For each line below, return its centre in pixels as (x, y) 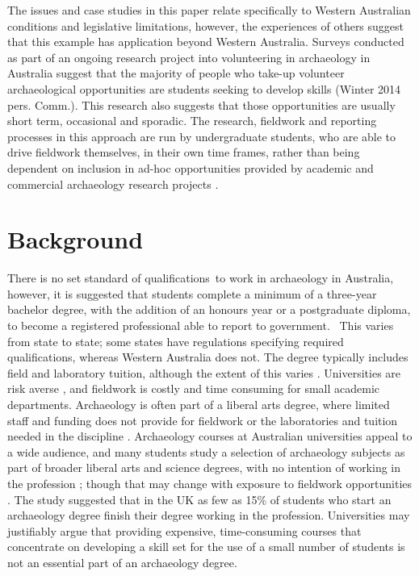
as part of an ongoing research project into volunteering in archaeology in (189, 57)
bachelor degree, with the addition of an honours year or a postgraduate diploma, (209, 309)
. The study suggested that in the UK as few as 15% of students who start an (199, 499)
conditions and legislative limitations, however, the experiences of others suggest (206, 25)
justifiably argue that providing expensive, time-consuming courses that (184, 530)
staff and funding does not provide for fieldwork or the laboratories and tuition (203, 420)
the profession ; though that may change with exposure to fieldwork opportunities (210, 483)
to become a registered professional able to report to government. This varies (201, 326)
